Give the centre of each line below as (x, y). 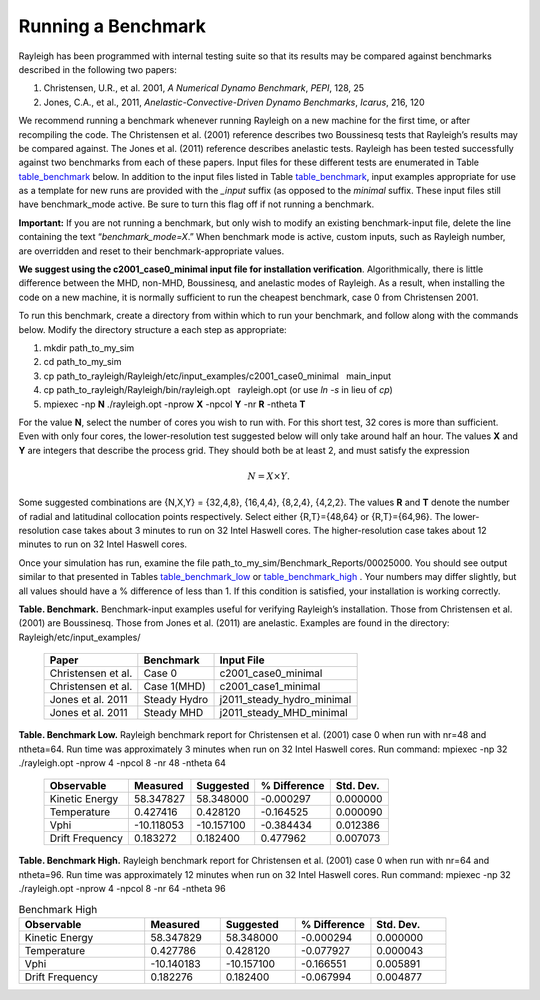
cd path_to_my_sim (82, 362)
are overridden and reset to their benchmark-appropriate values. (151, 251)
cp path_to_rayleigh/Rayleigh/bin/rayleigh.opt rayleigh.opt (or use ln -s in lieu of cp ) (218, 390)
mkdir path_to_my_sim (89, 347)
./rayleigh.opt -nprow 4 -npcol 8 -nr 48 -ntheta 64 (122, 762)
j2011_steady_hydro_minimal (285, 700)
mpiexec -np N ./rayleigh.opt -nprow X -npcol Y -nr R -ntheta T (174, 404)
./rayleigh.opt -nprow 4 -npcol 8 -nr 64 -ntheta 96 (122, 889)
